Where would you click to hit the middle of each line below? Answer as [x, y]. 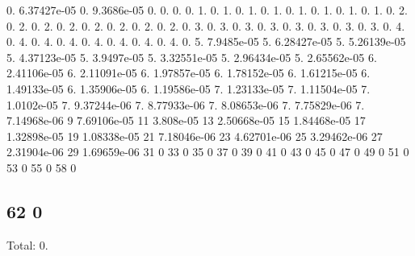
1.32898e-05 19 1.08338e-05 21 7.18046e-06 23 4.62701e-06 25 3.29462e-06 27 [195, 136]
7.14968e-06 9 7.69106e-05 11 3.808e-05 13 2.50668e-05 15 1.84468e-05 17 [186, 120]
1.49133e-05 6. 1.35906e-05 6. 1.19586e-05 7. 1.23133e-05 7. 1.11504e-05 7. [189, 88]
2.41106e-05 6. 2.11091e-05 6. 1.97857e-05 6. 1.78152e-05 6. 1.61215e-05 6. [189, 73]
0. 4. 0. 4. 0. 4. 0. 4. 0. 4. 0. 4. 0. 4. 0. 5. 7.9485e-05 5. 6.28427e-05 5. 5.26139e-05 [206, 41]
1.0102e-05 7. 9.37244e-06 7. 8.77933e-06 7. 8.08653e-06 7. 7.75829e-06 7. [186, 104]
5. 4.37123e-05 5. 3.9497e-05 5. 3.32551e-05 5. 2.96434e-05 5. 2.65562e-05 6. [192, 57]
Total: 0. [27, 244]
